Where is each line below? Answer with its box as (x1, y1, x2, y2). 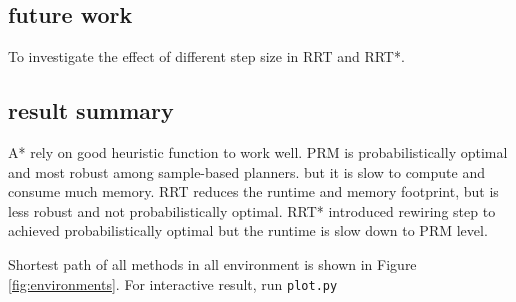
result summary (8, 95, 174, 126)
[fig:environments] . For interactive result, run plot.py (8, 273, 338, 294)
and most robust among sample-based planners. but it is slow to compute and (8, 161, 485, 182)
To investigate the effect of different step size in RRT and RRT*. (8, 46, 405, 67)
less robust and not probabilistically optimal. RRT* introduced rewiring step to (8, 200, 496, 221)
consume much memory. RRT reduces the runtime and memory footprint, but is (8, 181, 499, 202)
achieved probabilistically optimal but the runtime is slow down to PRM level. (8, 220, 488, 241)
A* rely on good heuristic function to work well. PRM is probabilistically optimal (8, 142, 508, 162)
